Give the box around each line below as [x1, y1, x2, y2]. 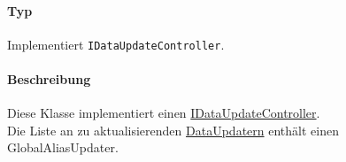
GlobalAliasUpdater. [7, 138, 119, 157]
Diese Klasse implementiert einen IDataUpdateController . [7, 104, 320, 122]
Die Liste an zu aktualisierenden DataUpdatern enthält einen [7, 120, 339, 139]
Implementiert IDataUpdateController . [7, 35, 225, 53]
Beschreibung [7, 70, 91, 89]
